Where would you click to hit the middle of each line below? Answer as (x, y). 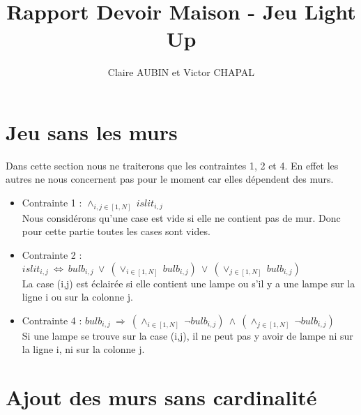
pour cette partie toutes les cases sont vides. (116, 231)
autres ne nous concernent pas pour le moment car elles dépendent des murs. (170, 179)
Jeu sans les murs (92, 131)
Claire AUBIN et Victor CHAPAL (181, 72)
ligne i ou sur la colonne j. (77, 297)
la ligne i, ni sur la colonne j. (83, 349)
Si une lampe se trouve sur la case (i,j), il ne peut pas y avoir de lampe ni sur (187, 335)
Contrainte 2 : (52, 255)
